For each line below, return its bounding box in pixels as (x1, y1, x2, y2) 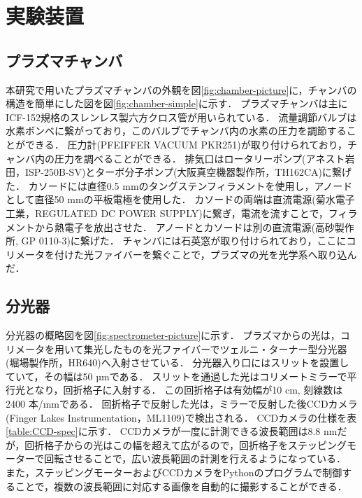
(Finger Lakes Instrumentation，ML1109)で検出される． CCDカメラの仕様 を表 (6, 410, 357, 424)
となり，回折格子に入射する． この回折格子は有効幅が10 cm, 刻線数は (24, 382, 343, 397)
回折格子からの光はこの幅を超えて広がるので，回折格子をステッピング (24, 437, 347, 452)
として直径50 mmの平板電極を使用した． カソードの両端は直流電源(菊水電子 (6, 192, 355, 207)
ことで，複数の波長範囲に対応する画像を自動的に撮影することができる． (15, 478, 347, 493)
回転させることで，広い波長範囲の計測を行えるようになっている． (44, 451, 347, 466)
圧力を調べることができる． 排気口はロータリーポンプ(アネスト (54, 151, 345, 165)
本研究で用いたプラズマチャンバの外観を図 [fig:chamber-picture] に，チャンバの (6, 82, 357, 97)
